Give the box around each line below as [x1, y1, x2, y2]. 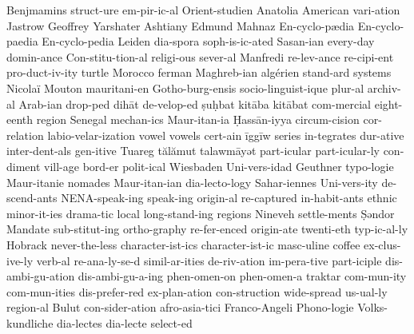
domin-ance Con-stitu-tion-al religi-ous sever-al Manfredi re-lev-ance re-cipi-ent [6, 48, 394, 65]
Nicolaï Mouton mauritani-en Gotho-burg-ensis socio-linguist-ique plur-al [6, 79, 364, 96]
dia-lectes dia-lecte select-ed [57, 314, 193, 331]
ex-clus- [364, 236, 401, 252]
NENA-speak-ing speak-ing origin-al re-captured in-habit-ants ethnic [61, 189, 397, 206]
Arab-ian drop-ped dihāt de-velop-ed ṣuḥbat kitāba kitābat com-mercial [18, 95, 372, 112]
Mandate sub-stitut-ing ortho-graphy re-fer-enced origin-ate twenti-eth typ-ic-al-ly [6, 221, 408, 237]
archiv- [367, 79, 401, 96]
